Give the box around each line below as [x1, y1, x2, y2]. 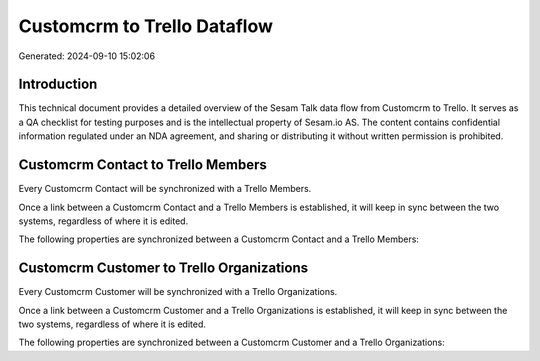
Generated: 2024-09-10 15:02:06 [18, 50, 155, 62]
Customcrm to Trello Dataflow [18, 15, 274, 37]
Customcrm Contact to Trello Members [18, 156, 267, 174]
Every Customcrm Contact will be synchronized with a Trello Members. [18, 183, 312, 195]
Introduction [18, 76, 98, 93]
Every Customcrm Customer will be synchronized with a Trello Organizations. [18, 286, 338, 298]
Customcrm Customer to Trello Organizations [18, 260, 309, 277]
